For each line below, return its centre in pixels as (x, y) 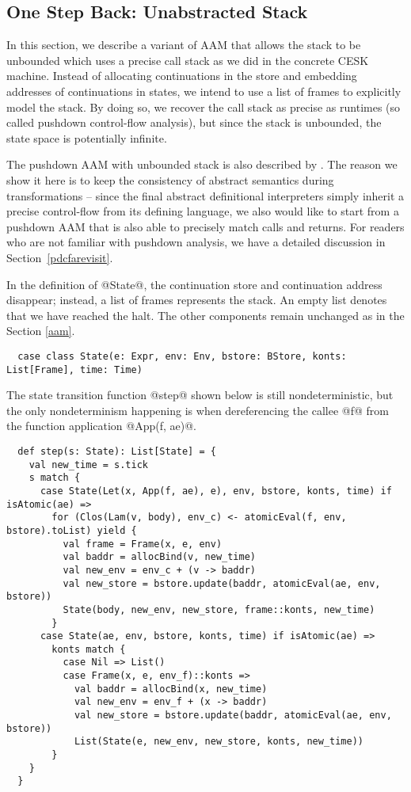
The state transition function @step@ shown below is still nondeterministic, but (200, 395)
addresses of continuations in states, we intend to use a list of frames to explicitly (204, 91)
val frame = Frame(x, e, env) (143, 544)
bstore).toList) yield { (72, 530)
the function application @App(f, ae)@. (102, 426)
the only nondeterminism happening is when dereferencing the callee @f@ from (198, 410)
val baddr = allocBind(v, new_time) (159, 557)
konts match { (89, 649)
